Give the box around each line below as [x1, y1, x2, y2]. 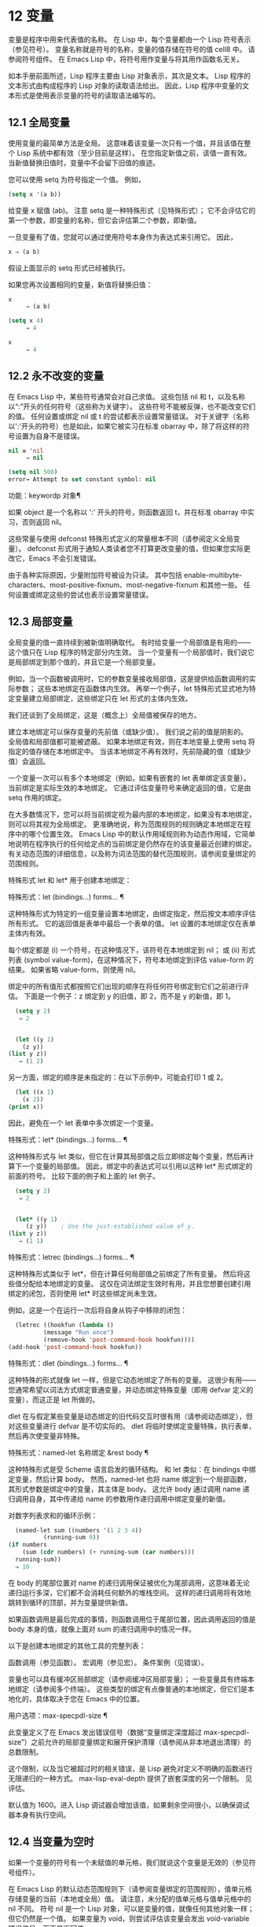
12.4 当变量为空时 [8, 1835, 94, 1848]
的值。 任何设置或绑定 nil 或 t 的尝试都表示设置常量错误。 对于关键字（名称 [8, 411, 250, 421]
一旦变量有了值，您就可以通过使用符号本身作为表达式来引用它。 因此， [8, 232, 237, 241]
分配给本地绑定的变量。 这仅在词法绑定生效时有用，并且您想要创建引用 [21, 1279, 251, 1288]
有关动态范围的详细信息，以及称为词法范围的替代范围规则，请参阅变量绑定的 [8, 848, 256, 858]
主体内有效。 [8, 929, 49, 938]
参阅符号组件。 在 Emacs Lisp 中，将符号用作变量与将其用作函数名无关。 [8, 54, 244, 64]
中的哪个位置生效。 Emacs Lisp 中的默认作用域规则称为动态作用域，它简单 [14, 829, 256, 838]
